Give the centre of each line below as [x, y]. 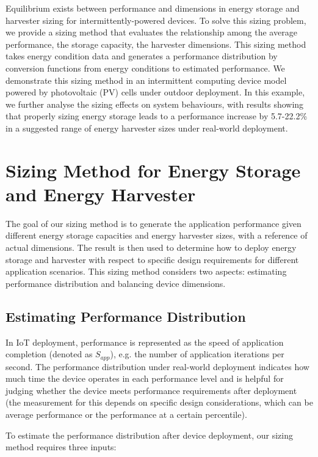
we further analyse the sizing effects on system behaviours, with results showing [155, 104]
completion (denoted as [49, 354]
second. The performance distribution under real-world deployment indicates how [157, 366]
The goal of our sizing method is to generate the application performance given [154, 223]
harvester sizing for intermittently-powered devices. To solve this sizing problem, [156, 20]
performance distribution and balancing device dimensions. [116, 283]
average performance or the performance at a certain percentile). [126, 414]
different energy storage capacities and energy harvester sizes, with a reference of [157, 235]
